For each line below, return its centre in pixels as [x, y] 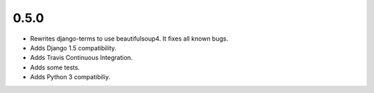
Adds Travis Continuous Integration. [81, 58]
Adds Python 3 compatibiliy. [70, 77]
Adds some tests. [55, 67]
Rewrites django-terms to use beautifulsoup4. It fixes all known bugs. [129, 39]
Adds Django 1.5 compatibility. [73, 48]
